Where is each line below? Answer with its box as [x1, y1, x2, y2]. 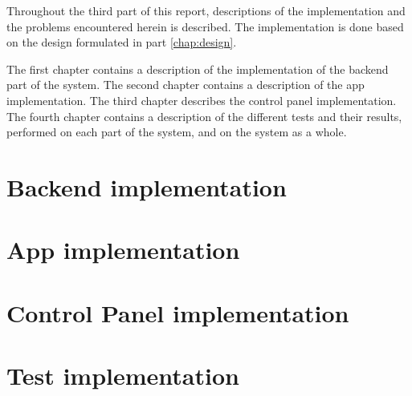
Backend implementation [6, 170, 287, 203]
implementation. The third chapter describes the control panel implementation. [6, 91, 397, 108]
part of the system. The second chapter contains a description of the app [6, 76, 365, 93]
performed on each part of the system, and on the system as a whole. [6, 123, 347, 140]
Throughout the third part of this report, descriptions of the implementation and [6, 2, 406, 18]
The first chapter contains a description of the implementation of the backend [6, 60, 389, 77]
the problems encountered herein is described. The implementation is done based [6, 18, 404, 34]
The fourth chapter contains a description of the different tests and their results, [6, 107, 402, 124]
